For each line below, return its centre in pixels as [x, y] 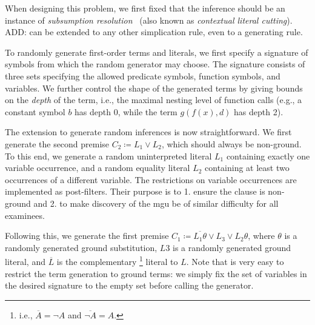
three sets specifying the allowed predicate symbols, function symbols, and [143, 75]
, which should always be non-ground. [231, 143]
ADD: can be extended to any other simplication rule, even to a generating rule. [154, 32]
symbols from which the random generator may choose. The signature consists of [155, 64]
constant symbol [35, 111]
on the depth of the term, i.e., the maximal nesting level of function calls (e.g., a [154, 100]
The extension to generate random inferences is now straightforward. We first [148, 132]
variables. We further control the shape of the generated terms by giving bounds [154, 88]
